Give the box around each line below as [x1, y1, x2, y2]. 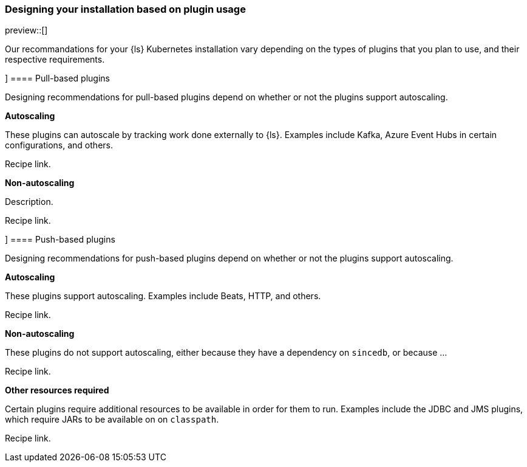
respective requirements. [5, 54, 105, 65]
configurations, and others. [5, 140, 113, 151]
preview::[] [5, 25, 48, 36]
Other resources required [5, 385, 109, 396]
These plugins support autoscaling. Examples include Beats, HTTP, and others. [5, 291, 321, 302]
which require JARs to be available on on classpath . [5, 414, 219, 425]
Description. [5, 196, 53, 207]
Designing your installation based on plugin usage [5, 3, 246, 15]
